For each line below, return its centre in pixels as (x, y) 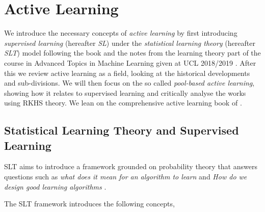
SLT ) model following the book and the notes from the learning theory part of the (132, 53)
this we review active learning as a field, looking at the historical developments (127, 73)
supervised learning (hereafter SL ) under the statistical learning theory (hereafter (130, 43)
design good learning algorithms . (55, 186)
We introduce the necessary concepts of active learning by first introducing (121, 33)
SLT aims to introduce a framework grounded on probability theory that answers (131, 166)
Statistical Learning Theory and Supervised (122, 130)
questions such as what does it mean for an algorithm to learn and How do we (126, 177)
